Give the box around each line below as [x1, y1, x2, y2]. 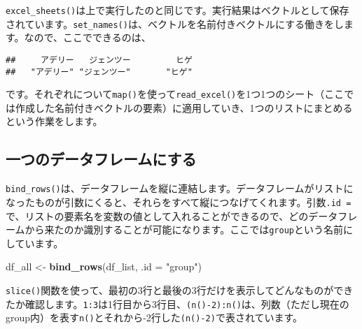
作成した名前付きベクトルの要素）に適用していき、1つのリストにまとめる [15, 100, 353, 115]
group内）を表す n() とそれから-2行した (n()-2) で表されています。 [6, 310, 303, 325]
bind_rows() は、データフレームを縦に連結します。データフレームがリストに [6, 181, 354, 196]
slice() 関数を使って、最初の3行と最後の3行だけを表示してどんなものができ [6, 283, 354, 298]
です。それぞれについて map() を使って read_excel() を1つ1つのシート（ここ [6, 87, 344, 101]
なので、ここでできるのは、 [24, 30, 151, 45]
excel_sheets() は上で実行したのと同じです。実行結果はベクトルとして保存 [6, 3, 349, 17]
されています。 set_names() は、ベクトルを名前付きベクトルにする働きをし [6, 16, 344, 31]
